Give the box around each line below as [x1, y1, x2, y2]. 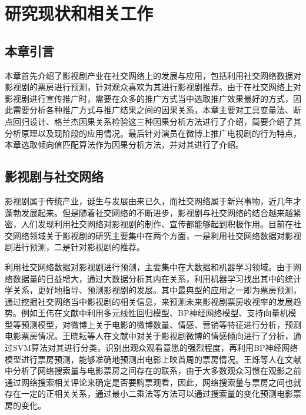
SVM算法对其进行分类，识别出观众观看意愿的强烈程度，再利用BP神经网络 [12, 341, 298, 354]
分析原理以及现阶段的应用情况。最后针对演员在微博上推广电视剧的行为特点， [5, 127, 301, 139]
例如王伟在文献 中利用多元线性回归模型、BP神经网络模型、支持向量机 [21, 307, 288, 319]
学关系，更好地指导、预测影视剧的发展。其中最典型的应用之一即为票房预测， [5, 284, 301, 296]
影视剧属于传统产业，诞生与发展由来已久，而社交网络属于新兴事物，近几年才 [5, 194, 301, 207]
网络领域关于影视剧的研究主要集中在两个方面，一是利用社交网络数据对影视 [12, 229, 301, 241]
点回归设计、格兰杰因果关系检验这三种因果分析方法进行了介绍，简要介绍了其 [5, 115, 301, 127]
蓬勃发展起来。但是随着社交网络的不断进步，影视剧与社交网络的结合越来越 [5, 206, 293, 218]
